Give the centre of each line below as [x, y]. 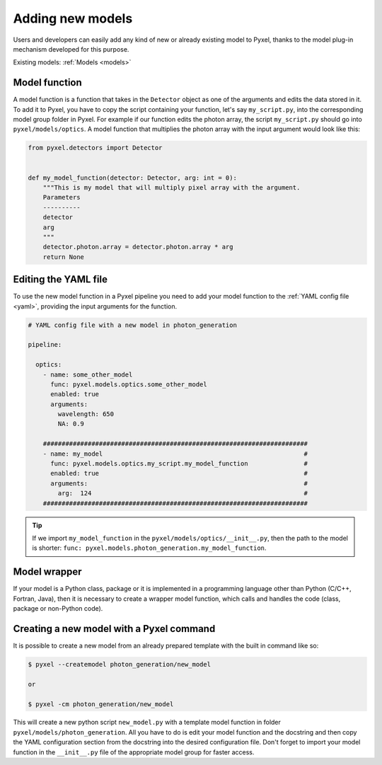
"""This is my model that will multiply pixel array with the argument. [172, 187]
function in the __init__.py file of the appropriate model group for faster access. [134, 752]
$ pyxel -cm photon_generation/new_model [101, 704]
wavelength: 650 [86, 414]
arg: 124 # [183, 493]
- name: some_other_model [88, 374]
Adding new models [73, 18]
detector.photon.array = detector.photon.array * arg [138, 247]
